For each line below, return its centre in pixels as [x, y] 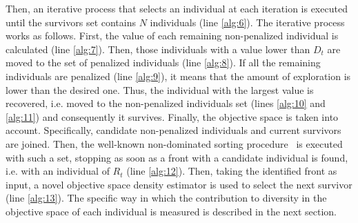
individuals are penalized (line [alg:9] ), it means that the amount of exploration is [178, 76]
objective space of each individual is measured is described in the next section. [171, 211]
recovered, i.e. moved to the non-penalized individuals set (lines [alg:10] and [166, 103]
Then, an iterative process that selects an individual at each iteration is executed [177, 8]
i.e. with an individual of [58, 171]
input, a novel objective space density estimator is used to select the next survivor [179, 184]
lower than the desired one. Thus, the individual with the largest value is [160, 89]
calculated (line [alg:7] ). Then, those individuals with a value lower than [158, 49]
